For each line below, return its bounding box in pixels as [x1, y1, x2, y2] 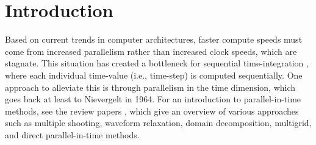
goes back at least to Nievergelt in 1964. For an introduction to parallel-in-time [5, 93, 301, 105]
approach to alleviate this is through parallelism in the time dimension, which [5, 80, 296, 93]
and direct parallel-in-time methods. [5, 128, 140, 141]
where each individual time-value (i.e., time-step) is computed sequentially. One [5, 68, 303, 81]
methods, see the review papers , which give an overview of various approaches [5, 104, 299, 117]
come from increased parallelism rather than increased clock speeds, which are [5, 44, 297, 57]
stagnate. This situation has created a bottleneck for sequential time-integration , [5, 57, 309, 69]
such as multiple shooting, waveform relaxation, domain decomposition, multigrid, [5, 116, 312, 129]
